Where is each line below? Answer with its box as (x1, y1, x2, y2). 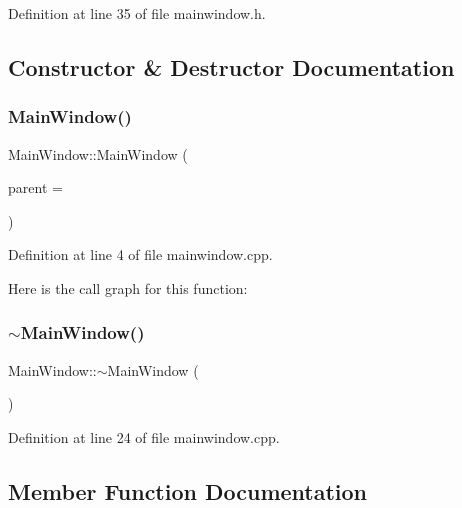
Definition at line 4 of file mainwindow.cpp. (8, 244, 273, 265)
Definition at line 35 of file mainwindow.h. (8, 3, 266, 23)
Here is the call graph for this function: (8, 277, 248, 298)
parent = (8, 177, 63, 198)
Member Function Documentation (8, 475, 368, 506)
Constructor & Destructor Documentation (8, 51, 455, 82)
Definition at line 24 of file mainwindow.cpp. (8, 426, 280, 447)
